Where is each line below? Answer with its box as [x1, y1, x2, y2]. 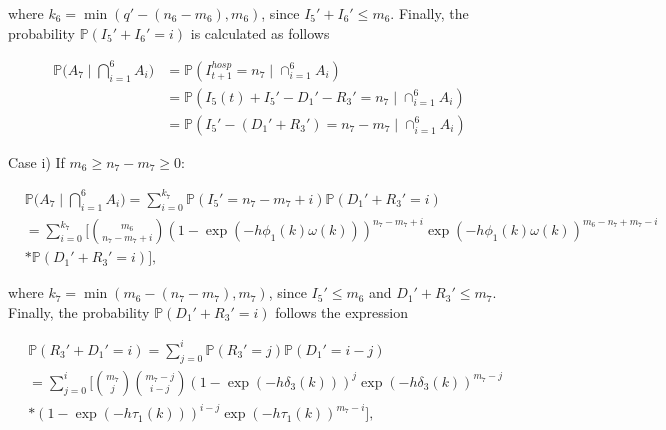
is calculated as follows [190, 22, 330, 43]
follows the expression [275, 301, 409, 322]
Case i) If [8, 151, 65, 172]
